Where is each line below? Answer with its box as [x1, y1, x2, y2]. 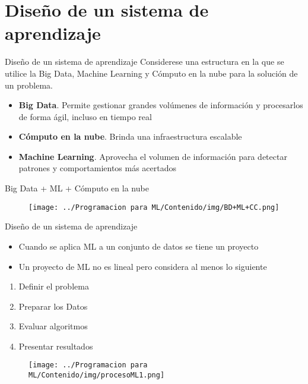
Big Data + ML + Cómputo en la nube [5, 182, 149, 194]
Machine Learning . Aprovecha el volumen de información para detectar [18, 150, 287, 162]
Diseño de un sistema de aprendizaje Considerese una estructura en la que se [5, 55, 284, 68]
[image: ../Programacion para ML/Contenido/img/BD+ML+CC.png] [28, 203, 280, 212]
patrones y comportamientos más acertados [18, 162, 177, 174]
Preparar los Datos [18, 300, 88, 312]
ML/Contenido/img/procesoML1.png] [28, 371, 165, 380]
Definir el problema [18, 280, 89, 292]
